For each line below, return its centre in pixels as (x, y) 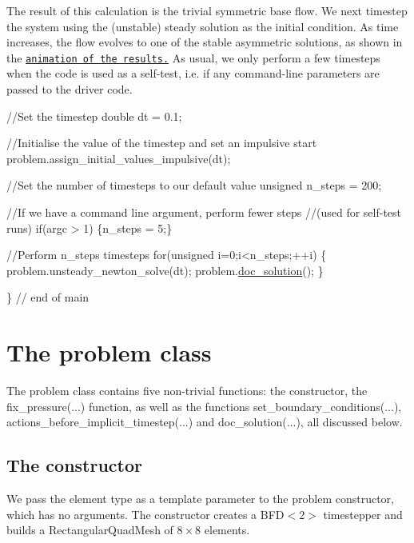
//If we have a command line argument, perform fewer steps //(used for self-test (204, 212)
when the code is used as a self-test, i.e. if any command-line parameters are (193, 73)
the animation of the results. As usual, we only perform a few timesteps (193, 57)
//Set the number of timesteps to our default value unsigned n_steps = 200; (194, 185)
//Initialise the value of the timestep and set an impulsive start (162, 143)
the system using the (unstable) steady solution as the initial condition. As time (203, 26)
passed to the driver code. (70, 89)
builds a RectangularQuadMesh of (90, 530)
